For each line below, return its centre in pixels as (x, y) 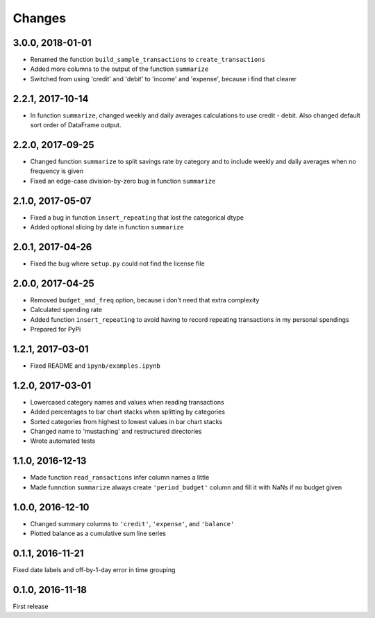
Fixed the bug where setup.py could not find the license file (117, 263)
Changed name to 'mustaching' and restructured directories (116, 432)
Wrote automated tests (63, 441)
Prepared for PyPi (56, 330)
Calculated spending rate (66, 310)
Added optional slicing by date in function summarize (107, 227)
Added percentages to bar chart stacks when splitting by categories (128, 412)
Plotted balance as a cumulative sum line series (98, 534)
